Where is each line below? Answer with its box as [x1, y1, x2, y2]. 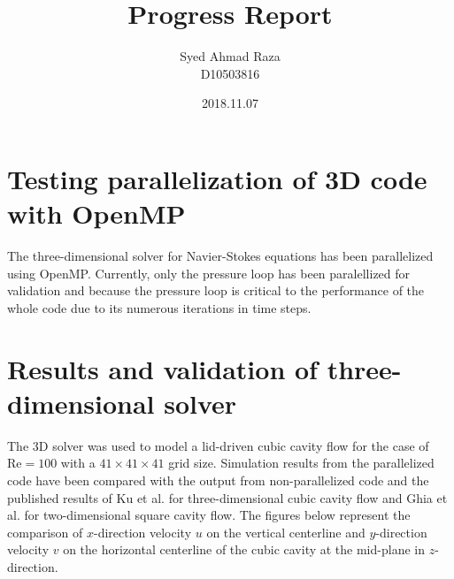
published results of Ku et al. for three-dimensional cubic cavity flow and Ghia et [7, 488, 448, 507]
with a [60, 453, 96, 472]
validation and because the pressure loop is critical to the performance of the [7, 281, 425, 300]
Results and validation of [7, 350, 318, 386]
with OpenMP [7, 195, 186, 232]
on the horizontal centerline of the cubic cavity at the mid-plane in [63, 540, 425, 559]
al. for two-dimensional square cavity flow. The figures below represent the [7, 506, 411, 524]
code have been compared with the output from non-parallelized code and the [7, 470, 429, 489]
